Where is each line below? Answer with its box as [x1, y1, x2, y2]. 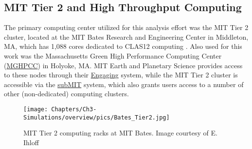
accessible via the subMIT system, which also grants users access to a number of [4, 79, 244, 89]
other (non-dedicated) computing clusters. [4, 89, 129, 99]
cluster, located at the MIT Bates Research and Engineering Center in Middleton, [4, 31, 249, 42]
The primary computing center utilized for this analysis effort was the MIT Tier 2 [4, 22, 249, 32]
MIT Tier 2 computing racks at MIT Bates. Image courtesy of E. [23, 128, 217, 138]
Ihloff [23, 137, 39, 147]
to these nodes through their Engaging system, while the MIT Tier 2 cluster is [4, 70, 238, 80]
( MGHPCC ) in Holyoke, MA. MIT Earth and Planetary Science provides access [4, 60, 243, 70]
